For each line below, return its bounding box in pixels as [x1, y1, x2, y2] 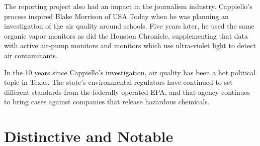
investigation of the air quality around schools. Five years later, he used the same [4, 21, 254, 31]
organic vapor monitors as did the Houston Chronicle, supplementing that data [4, 30, 248, 41]
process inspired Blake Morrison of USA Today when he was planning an [4, 11, 229, 21]
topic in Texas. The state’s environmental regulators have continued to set [4, 77, 233, 87]
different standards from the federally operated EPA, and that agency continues [4, 86, 250, 97]
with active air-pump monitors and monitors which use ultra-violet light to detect [4, 40, 256, 51]
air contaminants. [4, 50, 58, 60]
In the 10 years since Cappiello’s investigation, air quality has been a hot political [4, 67, 256, 77]
